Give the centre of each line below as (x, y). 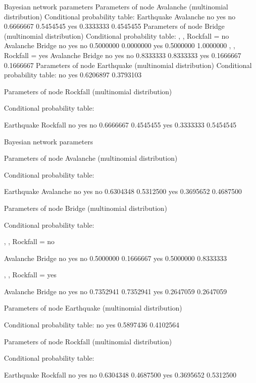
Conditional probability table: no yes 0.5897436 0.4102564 (92, 325)
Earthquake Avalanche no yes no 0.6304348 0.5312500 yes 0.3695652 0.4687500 (123, 191)
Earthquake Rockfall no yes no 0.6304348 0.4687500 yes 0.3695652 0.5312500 (120, 374)
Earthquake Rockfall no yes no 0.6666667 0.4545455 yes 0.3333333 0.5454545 (120, 124)
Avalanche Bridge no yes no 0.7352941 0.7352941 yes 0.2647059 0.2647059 (115, 291)
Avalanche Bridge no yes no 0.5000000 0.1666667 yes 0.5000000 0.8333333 (115, 258)
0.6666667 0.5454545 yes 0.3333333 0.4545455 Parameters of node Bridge (114, 26)
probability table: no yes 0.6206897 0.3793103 (73, 75)
